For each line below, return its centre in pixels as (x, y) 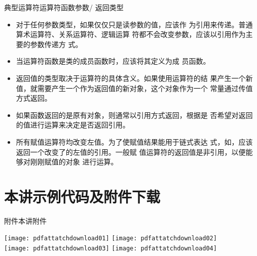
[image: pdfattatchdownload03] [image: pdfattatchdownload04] (111, 249)
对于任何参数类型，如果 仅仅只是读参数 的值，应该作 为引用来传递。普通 (134, 24)
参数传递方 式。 (56, 44)
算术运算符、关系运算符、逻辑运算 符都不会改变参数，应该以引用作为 (131, 34)
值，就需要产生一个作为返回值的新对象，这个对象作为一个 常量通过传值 (134, 88)
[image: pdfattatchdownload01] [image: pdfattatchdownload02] (111, 239)
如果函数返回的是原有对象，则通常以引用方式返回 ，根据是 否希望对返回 (134, 115)
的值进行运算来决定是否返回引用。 (73, 125)
